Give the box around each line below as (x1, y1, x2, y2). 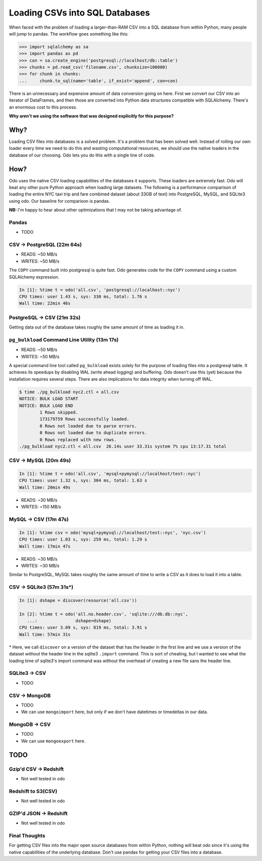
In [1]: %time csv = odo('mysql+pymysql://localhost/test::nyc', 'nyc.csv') (19, 530, 206, 535)
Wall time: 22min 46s (19, 300, 71, 306)
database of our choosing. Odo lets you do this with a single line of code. (9, 152, 155, 158)
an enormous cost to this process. (9, 104, 78, 110)
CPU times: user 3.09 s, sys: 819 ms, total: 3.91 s (19, 625, 147, 631)
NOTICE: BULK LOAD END (19, 403, 73, 408)
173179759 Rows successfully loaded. (39, 416, 130, 422)
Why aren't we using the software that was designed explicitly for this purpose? (9, 113, 174, 119)
